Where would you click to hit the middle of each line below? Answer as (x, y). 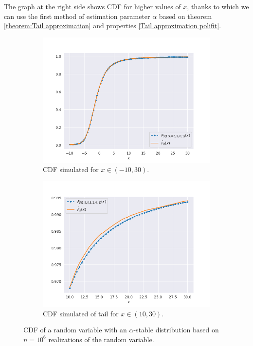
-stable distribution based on (176, 330)
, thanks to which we (218, 6)
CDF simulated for (71, 169)
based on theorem (185, 16)
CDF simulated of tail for (81, 313)
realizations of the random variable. (101, 339)
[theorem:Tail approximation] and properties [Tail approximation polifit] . (113, 26)
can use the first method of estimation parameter (77, 16)
